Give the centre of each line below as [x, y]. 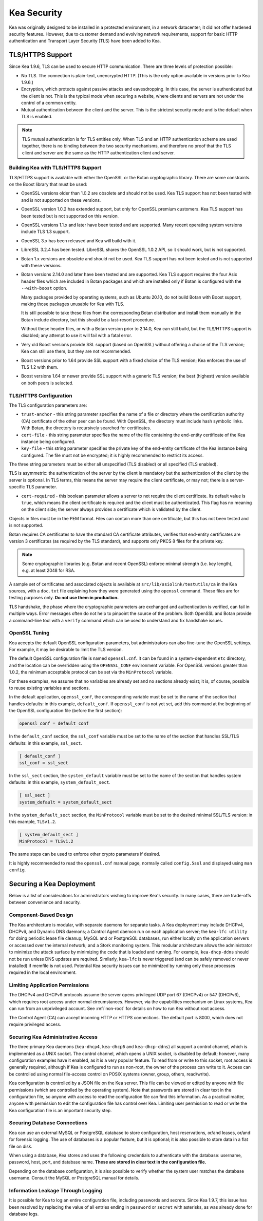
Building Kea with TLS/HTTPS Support [55, 168]
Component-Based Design [41, 915]
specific [17, 487]
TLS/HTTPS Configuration [41, 396]
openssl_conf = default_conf [54, 724]
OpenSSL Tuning [29, 633]
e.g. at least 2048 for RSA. [49, 570]
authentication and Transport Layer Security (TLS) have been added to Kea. [85, 41]
